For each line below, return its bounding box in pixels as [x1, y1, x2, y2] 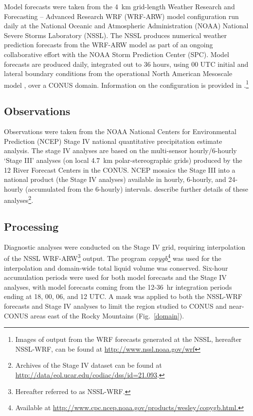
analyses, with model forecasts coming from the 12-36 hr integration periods [4, 281, 232, 292]
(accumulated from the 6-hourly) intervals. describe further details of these [25, 183, 248, 194]
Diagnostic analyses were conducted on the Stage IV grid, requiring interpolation [4, 241, 246, 252]
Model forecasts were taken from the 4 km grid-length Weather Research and [4, 1, 235, 11]
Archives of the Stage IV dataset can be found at [15, 360, 162, 370]
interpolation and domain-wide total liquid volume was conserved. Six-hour [4, 262, 228, 273]
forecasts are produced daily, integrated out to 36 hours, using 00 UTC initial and [4, 59, 249, 69]
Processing [4, 219, 59, 234]
